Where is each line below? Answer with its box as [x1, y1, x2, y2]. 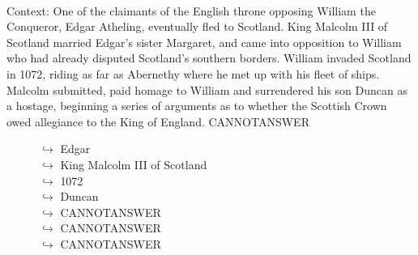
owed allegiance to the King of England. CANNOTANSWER [6, 113, 309, 130]
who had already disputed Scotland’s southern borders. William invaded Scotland [6, 49, 412, 66]
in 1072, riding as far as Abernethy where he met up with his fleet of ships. [6, 65, 380, 82]
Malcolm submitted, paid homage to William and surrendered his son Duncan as [6, 81, 407, 98]
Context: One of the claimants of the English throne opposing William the [6, 2, 376, 19]
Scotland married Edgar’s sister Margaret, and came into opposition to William [6, 33, 402, 50]
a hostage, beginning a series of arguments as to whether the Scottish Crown [6, 97, 387, 114]
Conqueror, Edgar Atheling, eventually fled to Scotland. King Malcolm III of [6, 18, 388, 35]
